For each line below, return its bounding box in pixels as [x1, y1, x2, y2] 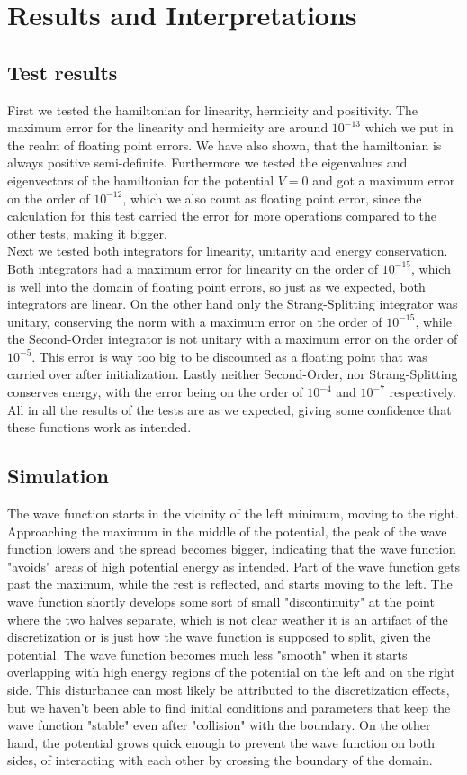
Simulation [7, 462, 110, 490]
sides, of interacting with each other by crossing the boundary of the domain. [7, 751, 433, 770]
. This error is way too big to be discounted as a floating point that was [31, 347, 427, 365]
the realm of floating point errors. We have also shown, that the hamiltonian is [7, 135, 442, 154]
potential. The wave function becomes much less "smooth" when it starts [7, 644, 408, 663]
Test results [7, 58, 118, 86]
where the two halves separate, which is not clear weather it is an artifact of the [7, 609, 448, 628]
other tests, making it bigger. [7, 223, 167, 242]
